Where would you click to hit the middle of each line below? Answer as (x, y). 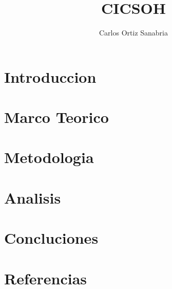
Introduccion (50, 76)
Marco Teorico (56, 117)
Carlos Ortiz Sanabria (133, 33)
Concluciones (51, 238)
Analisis (33, 197)
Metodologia (49, 157)
